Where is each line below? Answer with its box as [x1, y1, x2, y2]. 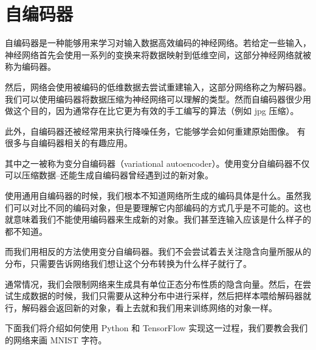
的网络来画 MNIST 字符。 [5, 334, 107, 346]
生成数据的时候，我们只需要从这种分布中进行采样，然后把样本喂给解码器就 [13, 289, 311, 302]
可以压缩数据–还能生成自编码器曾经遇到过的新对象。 [5, 169, 213, 181]
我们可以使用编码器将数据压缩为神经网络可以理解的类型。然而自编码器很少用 [5, 92, 311, 105]
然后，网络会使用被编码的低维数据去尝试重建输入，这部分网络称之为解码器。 [5, 80, 311, 93]
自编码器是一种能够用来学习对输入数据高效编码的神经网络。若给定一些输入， [5, 36, 311, 49]
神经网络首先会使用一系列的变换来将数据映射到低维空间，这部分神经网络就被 [5, 48, 311, 61]
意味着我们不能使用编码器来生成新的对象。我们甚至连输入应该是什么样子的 [13, 213, 311, 226]
